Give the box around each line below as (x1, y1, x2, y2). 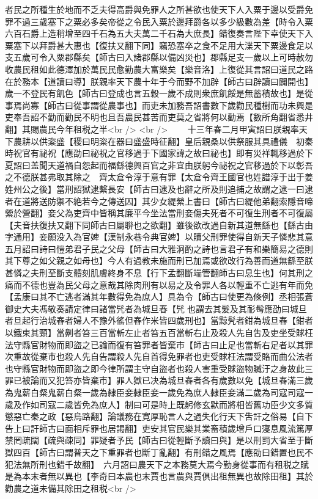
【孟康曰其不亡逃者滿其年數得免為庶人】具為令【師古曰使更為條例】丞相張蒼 (5, 290, 313, 303)
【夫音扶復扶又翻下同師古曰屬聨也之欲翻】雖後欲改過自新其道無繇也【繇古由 (5, 218, 313, 231)
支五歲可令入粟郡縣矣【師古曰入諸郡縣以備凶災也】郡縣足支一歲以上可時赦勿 (5, 51, 313, 64)
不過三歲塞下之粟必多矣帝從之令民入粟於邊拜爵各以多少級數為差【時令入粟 (13, 15, 313, 27)
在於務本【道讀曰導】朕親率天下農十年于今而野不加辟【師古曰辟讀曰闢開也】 (5, 75, 313, 87)
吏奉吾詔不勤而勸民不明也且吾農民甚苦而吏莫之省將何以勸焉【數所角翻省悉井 (5, 111, 313, 123)
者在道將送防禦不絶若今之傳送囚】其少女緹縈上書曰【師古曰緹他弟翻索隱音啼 (5, 194, 313, 207)
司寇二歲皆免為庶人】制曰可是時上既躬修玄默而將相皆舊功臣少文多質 (39, 398, 313, 410)
